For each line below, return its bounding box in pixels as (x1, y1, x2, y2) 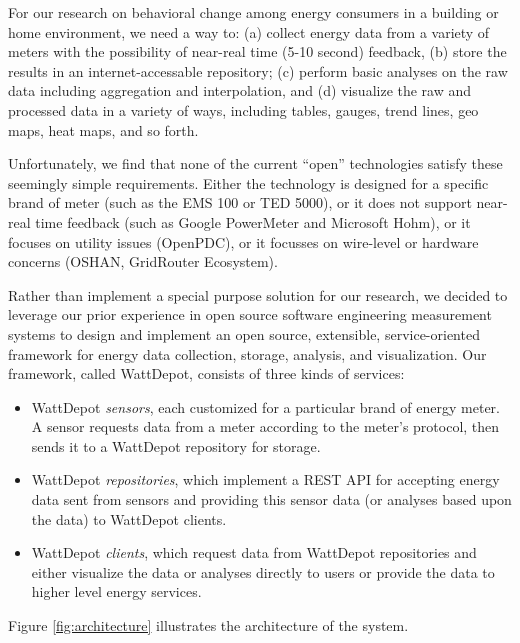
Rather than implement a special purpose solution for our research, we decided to (8, 284, 508, 305)
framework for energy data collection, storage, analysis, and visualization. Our (8, 343, 487, 364)
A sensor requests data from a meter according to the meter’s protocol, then (31, 416, 500, 437)
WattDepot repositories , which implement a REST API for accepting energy (31, 469, 500, 490)
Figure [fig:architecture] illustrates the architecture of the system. (8, 615, 409, 636)
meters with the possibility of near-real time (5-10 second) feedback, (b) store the (8, 41, 507, 62)
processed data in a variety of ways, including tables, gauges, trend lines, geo (8, 99, 479, 120)
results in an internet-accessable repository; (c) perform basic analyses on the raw (8, 60, 508, 81)
